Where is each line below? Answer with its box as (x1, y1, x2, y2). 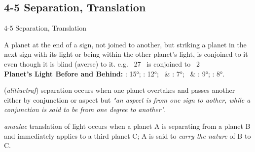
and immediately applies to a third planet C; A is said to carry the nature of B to (4, 130, 251, 141)
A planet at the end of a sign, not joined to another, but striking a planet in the (4, 39, 247, 49)
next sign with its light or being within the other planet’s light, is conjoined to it (4, 49, 248, 59)
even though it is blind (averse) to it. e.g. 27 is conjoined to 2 (4, 58, 200, 69)
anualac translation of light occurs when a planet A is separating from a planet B (4, 120, 251, 131)
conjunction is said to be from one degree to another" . (4, 104, 166, 114)
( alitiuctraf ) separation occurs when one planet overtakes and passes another (4, 85, 235, 95)
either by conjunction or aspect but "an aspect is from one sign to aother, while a (4, 94, 251, 105)
